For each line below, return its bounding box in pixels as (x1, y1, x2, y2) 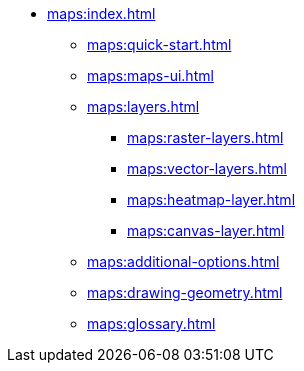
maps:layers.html (87, 98, 200, 115)
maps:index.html (47, 5, 156, 22)
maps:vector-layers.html (127, 160, 287, 177)
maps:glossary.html (87, 315, 216, 332)
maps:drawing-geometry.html (87, 284, 283, 301)
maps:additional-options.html (87, 253, 280, 270)
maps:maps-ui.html (87, 67, 214, 84)
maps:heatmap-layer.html (127, 191, 296, 208)
